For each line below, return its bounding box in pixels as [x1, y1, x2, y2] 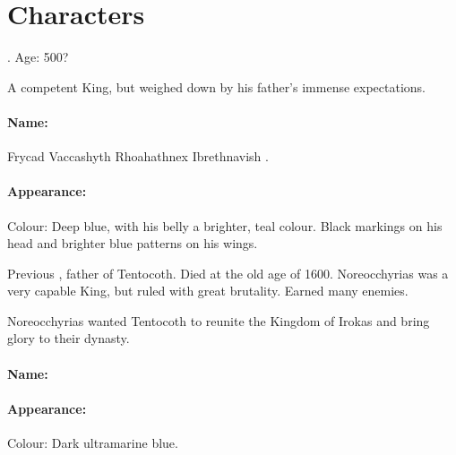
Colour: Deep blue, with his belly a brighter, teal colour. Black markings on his [7, 216, 443, 235]
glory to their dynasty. [7, 329, 130, 348]
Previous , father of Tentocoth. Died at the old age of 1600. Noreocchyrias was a [7, 263, 449, 282]
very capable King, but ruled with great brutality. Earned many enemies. [7, 281, 409, 300]
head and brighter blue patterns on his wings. [7, 234, 258, 253]
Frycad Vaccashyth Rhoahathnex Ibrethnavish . [7, 147, 269, 166]
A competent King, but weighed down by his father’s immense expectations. [7, 77, 426, 96]
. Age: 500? [7, 47, 69, 66]
